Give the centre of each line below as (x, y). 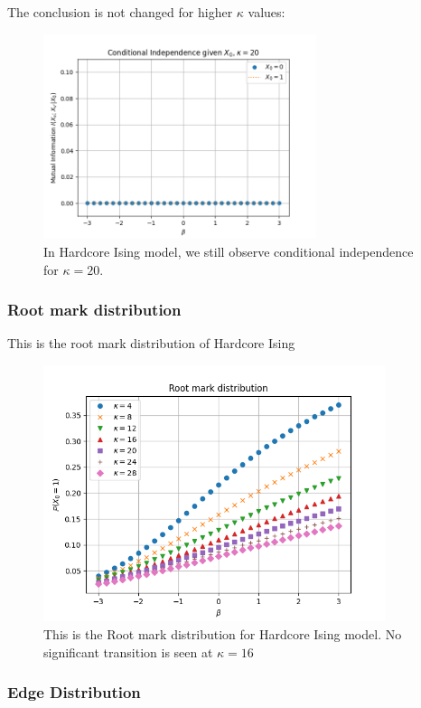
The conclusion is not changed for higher (120, 12)
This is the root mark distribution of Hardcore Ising (151, 343)
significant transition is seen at (128, 651)
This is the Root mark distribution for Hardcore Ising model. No (223, 634)
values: (267, 12)
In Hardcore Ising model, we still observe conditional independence (229, 251)
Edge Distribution (74, 692)
